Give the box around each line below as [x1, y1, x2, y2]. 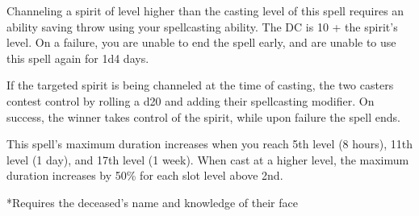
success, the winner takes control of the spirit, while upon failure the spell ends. [6, 108, 400, 125]
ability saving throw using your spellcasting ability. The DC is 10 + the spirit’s [6, 18, 398, 35]
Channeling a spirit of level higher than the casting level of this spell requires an [6, 2, 404, 19]
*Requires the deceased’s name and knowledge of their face [6, 193, 298, 210]
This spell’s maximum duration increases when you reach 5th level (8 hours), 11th [6, 135, 413, 152]
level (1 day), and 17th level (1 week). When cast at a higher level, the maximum [6, 151, 409, 168]
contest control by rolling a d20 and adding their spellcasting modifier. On [6, 92, 375, 109]
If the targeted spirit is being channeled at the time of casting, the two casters [6, 77, 394, 93]
